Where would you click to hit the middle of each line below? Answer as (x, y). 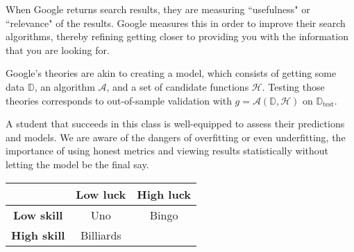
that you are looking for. (58, 49)
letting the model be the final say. (77, 164)
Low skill (38, 215)
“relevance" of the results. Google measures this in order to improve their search (176, 22)
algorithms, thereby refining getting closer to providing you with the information (177, 36)
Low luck (101, 194)
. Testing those (293, 86)
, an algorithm (65, 86)
